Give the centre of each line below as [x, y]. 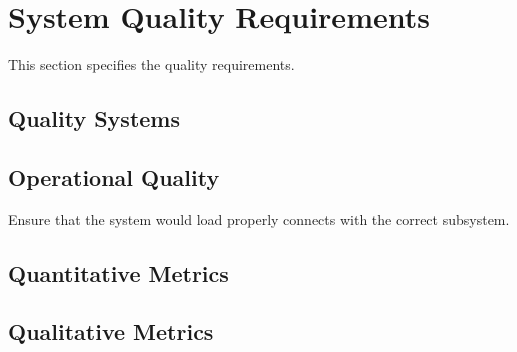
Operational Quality [114, 176]
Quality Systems [94, 118]
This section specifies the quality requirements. [151, 64]
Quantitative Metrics [118, 272]
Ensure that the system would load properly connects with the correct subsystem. [259, 218]
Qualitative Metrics [111, 331]
